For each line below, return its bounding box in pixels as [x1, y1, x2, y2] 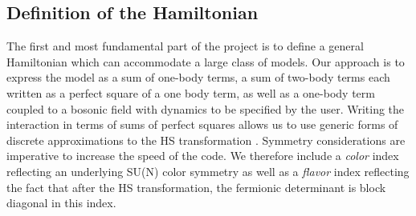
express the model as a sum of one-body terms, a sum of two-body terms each [6, 69, 390, 86]
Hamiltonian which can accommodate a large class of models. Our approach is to [6, 53, 405, 70]
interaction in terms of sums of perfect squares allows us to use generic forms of [6, 116, 398, 133]
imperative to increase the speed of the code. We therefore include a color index [6, 147, 399, 164]
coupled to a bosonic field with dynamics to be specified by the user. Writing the [6, 100, 405, 117]
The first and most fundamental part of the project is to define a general [6, 38, 364, 54]
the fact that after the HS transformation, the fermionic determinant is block [6, 178, 386, 195]
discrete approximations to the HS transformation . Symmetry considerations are [6, 131, 406, 148]
